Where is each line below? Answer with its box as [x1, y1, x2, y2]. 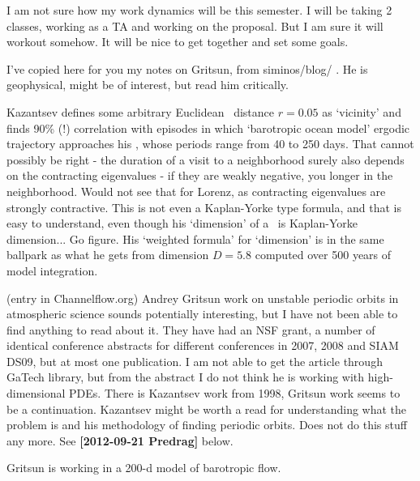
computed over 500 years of [255, 246, 392, 263]
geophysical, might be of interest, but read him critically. [6, 76, 289, 93]
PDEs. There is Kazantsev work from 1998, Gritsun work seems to [69, 385, 401, 402]
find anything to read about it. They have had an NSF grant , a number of [6, 321, 375, 338]
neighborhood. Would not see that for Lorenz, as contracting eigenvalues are [6, 182, 386, 199]
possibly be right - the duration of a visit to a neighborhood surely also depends [6, 151, 405, 168]
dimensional [6, 385, 66, 402]
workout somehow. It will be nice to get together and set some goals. [6, 33, 349, 50]
